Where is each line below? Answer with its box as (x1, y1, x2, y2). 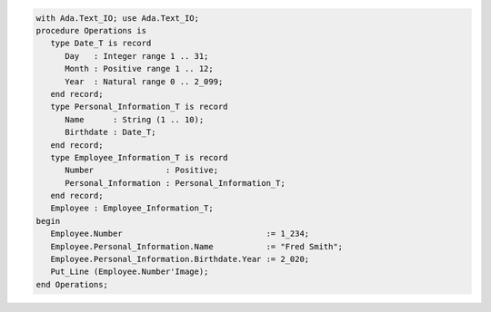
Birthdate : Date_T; (65, 127, 156, 138)
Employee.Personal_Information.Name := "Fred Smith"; (50, 241, 344, 251)
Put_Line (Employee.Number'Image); (50, 267, 209, 277)
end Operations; (35, 279, 109, 289)
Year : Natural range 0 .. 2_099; (65, 76, 224, 86)
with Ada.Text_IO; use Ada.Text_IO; (35, 13, 200, 23)
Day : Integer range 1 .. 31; (65, 51, 209, 61)
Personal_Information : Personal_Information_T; (65, 178, 286, 188)
